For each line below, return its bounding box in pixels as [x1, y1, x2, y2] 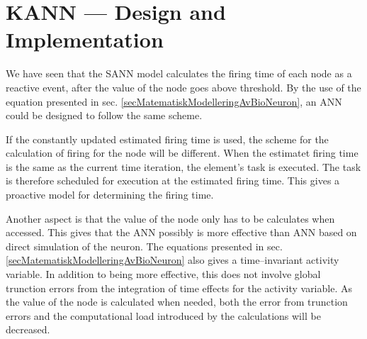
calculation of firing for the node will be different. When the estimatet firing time [6, 145, 358, 160]
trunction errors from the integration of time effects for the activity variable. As [6, 280, 352, 295]
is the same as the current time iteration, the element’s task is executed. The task [6, 159, 361, 174]
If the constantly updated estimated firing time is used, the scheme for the [6, 131, 329, 146]
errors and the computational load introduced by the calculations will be [6, 308, 321, 323]
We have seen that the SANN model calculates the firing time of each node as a [6, 66, 352, 81]
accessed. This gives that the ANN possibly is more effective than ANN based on [6, 225, 357, 240]
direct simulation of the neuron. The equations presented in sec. [6, 238, 283, 253]
